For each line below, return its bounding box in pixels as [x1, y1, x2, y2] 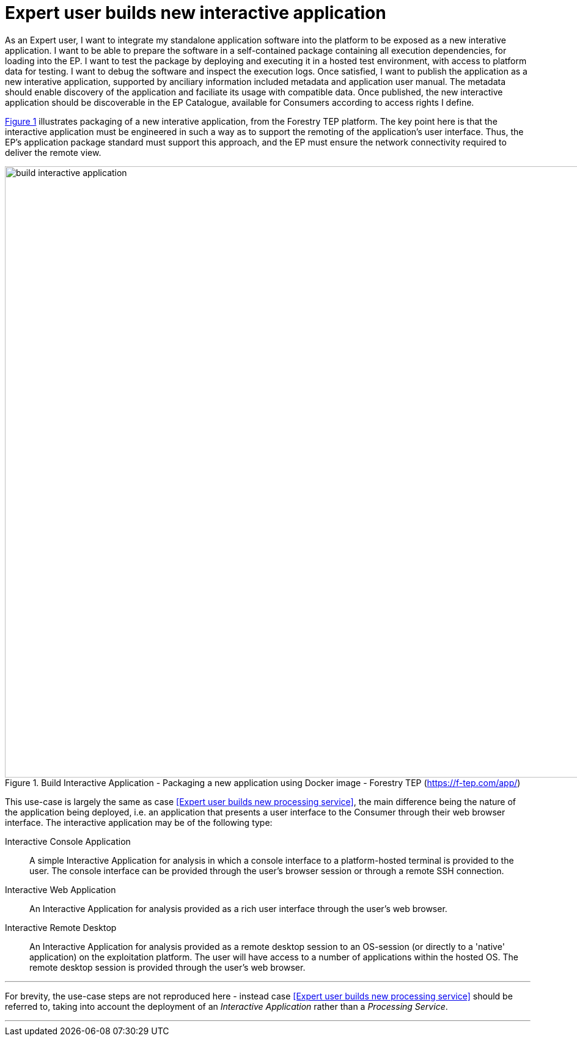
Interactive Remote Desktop [5, 922, 117, 933]
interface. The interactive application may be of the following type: [5, 817, 273, 828]
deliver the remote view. [5, 147, 101, 158]
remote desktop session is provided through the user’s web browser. [29, 962, 306, 973]
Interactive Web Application [5, 884, 116, 895]
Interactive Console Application [5, 836, 131, 847]
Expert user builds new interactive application [5, 2, 386, 23]
